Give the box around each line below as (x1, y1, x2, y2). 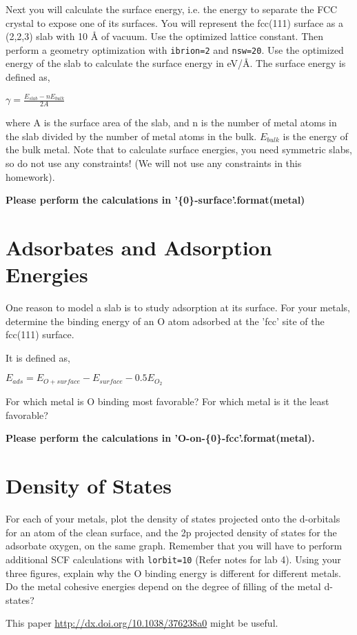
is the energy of (283, 128, 348, 143)
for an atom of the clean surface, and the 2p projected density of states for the (6, 525, 337, 539)
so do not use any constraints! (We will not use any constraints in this (6, 155, 302, 170)
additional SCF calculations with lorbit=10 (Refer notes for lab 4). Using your (6, 551, 341, 566)
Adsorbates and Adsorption (6, 233, 272, 261)
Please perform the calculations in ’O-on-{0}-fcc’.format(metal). (6, 431, 315, 445)
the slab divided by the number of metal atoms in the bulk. (6, 128, 257, 143)
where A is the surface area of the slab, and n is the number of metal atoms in (6, 115, 337, 130)
